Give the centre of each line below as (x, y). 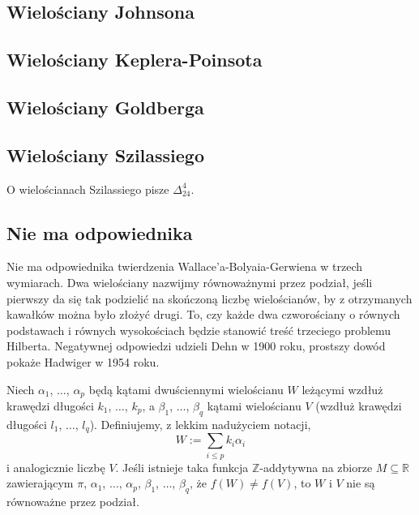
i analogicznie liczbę (56, 467)
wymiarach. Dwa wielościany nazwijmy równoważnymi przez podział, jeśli (190, 282)
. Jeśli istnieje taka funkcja (182, 467)
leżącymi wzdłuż (342, 389)
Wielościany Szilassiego (106, 154)
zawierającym (40, 483)
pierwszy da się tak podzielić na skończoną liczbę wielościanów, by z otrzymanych (209, 298)
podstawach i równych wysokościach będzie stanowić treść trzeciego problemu (199, 330)
